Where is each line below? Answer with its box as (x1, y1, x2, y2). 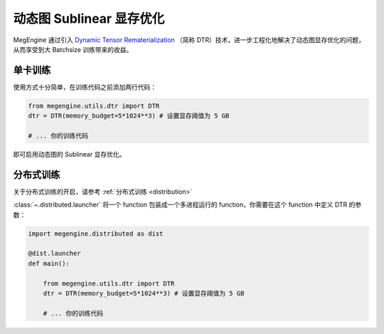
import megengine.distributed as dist (28, 229, 164, 238)
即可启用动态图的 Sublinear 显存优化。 (13, 150, 126, 158)
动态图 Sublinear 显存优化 (13, 11, 165, 26)
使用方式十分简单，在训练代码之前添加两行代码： (13, 83, 156, 91)
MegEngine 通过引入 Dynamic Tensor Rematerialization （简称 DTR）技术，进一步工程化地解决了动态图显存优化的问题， (13, 36, 366, 44)
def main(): (28, 259, 70, 267)
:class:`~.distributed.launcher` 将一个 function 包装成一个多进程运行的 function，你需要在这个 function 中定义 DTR (13, 200, 348, 209)
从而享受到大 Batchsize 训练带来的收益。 (13, 45, 133, 53)
